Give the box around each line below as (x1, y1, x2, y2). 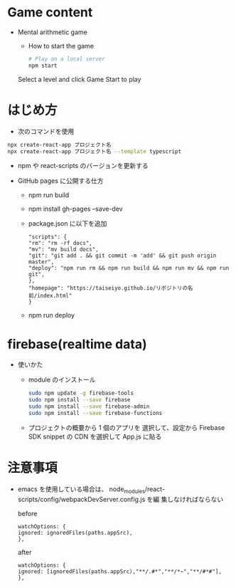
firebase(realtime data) (7, 336, 147, 352)
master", (28, 258, 55, 266)
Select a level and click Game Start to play (17, 75, 141, 83)
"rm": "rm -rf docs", (28, 240, 92, 247)
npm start (28, 62, 58, 69)
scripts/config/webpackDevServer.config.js (17, 495, 146, 503)
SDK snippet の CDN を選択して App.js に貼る (28, 432, 162, 441)
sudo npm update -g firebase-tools (28, 389, 134, 397)
